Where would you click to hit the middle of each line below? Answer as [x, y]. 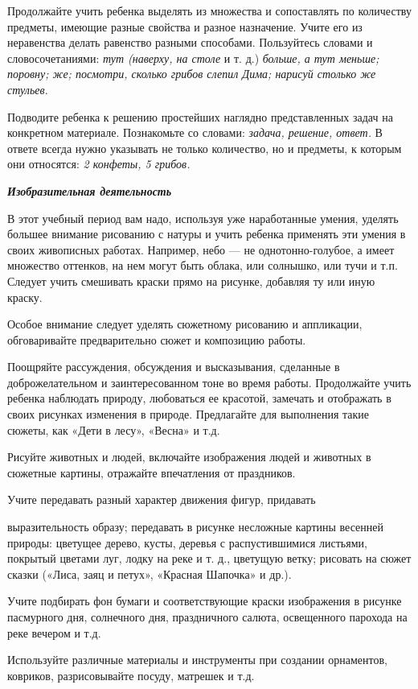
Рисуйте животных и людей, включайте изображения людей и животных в [189, 457]
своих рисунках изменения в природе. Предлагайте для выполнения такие [189, 414]
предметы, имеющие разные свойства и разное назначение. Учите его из [185, 26]
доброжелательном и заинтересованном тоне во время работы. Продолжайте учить [209, 382]
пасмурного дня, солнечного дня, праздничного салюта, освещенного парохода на [207, 617]
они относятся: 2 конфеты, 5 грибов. [99, 164]
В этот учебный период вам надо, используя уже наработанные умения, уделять [203, 218]
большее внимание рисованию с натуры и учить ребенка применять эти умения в [207, 234]
